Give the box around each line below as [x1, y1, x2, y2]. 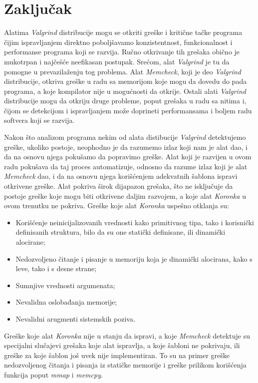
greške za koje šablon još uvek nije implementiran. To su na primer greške [4, 350, 230, 360]
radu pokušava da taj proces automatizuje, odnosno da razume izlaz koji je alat [4, 161, 248, 171]
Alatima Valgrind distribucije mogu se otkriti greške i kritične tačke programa [4, 27, 243, 37]
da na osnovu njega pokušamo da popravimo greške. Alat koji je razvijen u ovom [4, 151, 252, 162]
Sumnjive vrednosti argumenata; [15, 280, 115, 290]
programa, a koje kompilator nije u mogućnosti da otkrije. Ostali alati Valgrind [4, 85, 246, 96]
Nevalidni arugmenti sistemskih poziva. [15, 313, 135, 324]
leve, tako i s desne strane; [15, 263, 97, 274]
